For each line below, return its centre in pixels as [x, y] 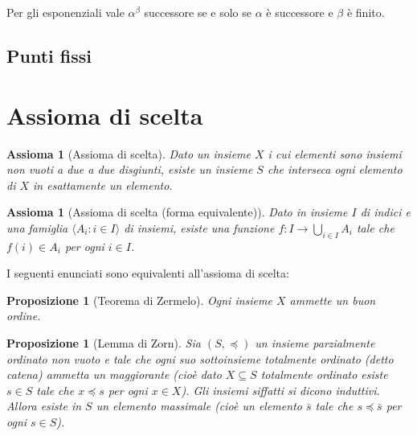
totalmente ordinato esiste [324, 374]
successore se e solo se [198, 12]
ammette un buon [333, 300]
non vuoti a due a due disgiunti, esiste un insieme [130, 169]
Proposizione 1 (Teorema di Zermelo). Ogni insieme [139, 300]
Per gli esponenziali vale [65, 12]
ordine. [24, 316]
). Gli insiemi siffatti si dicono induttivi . [280, 390]
